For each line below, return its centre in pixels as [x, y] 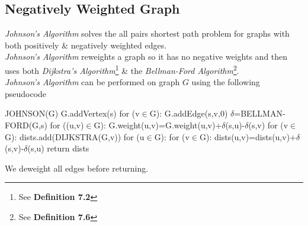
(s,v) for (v [268, 125]
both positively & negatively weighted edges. [86, 45]
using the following [226, 82]
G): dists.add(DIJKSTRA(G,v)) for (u [75, 136]
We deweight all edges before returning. [77, 168]
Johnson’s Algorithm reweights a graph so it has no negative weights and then [146, 56]
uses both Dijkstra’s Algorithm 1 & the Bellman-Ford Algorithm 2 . [122, 69]
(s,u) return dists [58, 148]
